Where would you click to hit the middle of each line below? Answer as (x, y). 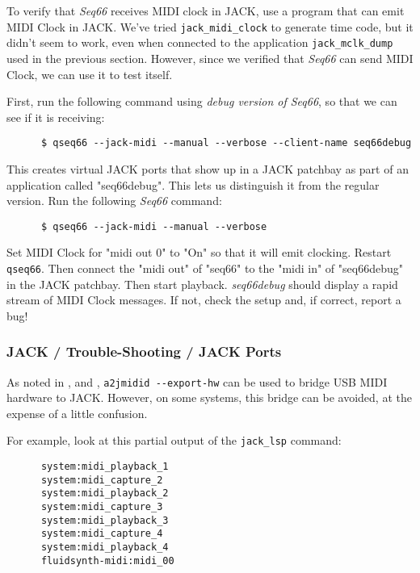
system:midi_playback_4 (105, 548)
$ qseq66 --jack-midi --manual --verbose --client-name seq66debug (226, 143)
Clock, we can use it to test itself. (90, 74)
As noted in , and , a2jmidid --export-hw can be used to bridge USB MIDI (197, 381)
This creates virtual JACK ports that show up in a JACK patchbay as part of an (208, 168)
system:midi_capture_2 (102, 480)
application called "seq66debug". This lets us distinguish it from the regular (193, 184)
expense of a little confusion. (77, 413)
